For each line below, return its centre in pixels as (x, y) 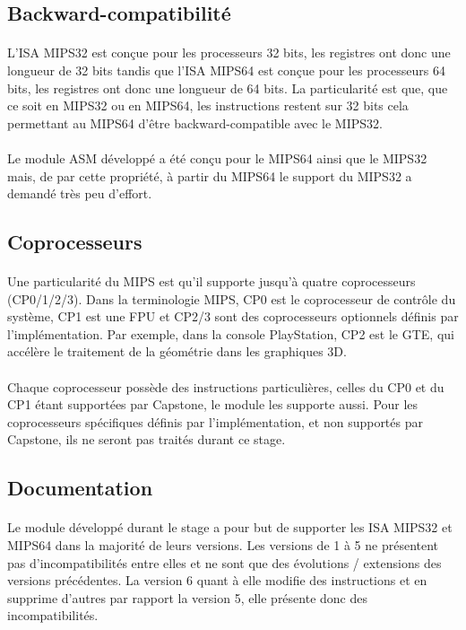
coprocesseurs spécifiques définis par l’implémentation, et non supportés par (215, 421)
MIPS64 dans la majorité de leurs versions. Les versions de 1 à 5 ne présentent (223, 545)
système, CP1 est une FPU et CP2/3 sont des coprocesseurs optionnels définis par (233, 316)
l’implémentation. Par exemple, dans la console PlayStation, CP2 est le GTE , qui (231, 333)
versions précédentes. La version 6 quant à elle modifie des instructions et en (217, 580)
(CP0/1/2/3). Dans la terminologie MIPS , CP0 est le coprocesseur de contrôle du (232, 298)
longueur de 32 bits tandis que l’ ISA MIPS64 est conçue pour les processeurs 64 (226, 70)
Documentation (80, 488)
